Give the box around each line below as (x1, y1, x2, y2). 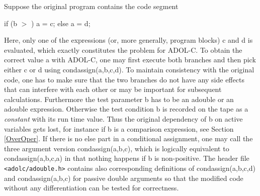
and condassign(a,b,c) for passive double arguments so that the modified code (4, 172, 243, 183)
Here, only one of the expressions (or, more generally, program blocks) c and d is (4, 35, 253, 45)
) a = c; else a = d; (31, 18, 91, 28)
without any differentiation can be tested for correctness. (4, 182, 179, 193)
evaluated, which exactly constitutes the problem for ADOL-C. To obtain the (4, 44, 242, 55)
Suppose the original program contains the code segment (4, 1, 179, 11)
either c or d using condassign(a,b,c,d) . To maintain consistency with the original (4, 64, 254, 74)
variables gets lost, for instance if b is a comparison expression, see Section (4, 123, 234, 134)
